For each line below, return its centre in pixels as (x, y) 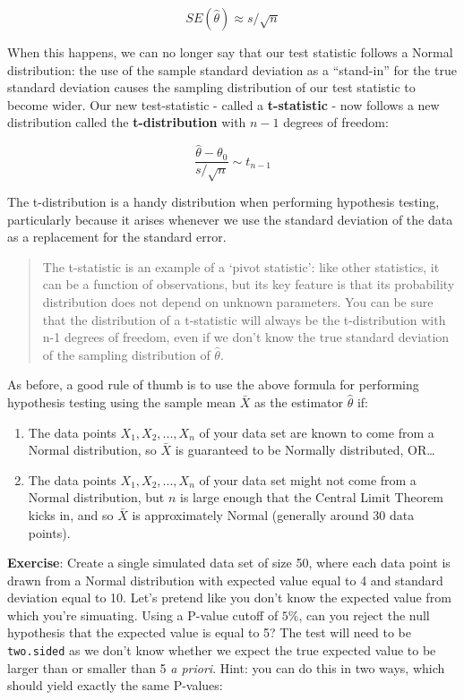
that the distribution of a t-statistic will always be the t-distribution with (244, 319)
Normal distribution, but (96, 497)
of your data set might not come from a (308, 479)
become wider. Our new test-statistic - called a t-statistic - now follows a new (223, 104)
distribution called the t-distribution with (127, 122)
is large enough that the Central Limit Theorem (312, 497)
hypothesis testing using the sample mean (122, 401)
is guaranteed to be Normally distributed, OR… (305, 450)
